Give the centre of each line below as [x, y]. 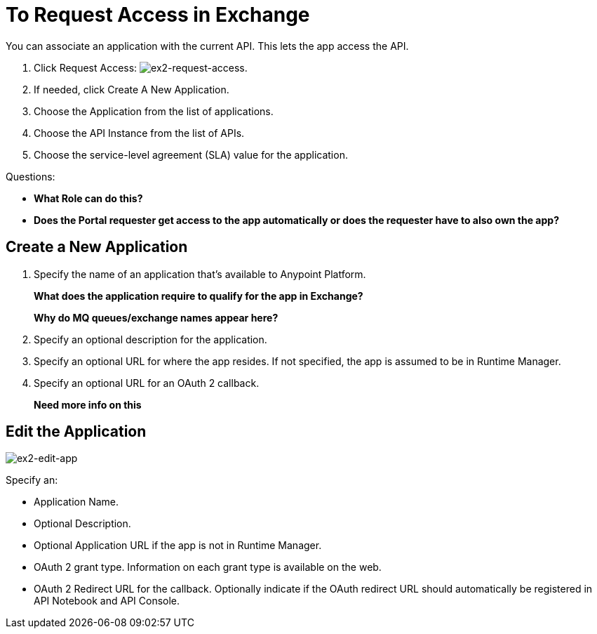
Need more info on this [88, 404]
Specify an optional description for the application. [150, 339]
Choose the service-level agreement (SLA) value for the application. [191, 154]
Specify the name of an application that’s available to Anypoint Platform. [200, 274]
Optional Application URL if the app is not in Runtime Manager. [178, 546]
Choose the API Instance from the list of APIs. [139, 133]
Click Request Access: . [141, 67]
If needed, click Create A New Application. [132, 89]
